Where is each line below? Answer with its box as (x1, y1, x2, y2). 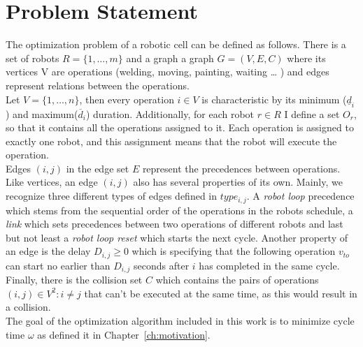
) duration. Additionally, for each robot (85, 106, 255, 121)
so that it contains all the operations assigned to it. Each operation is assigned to (6, 120, 354, 135)
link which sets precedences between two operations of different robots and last (6, 216, 343, 231)
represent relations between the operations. (6, 77, 190, 92)
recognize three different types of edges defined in (6, 189, 218, 203)
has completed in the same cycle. (199, 258, 340, 272)
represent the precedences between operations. (142, 161, 341, 175)
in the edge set (66, 161, 129, 175)
